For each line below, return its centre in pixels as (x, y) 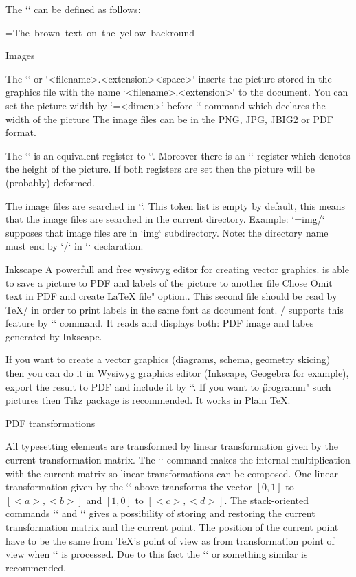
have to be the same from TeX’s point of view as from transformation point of (170, 540)
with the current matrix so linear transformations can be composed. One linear (172, 473)
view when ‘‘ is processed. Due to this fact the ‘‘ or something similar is (157, 554)
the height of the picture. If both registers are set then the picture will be (160, 169)
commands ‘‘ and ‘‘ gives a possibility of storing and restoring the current (160, 513)
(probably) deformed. (51, 182)
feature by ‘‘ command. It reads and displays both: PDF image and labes (160, 323)
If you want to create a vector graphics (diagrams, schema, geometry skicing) (168, 359)
